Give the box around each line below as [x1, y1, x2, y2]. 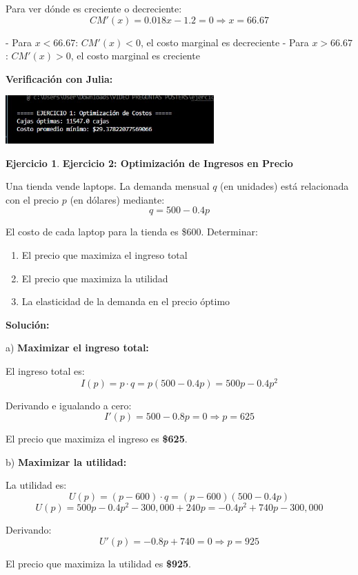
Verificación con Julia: [6, 71, 113, 86]
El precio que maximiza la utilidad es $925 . [6, 556, 191, 570]
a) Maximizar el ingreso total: [6, 340, 149, 355]
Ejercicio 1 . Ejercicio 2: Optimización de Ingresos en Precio [6, 155, 293, 170]
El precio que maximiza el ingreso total [21, 247, 188, 262]
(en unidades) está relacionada [220, 179, 349, 193]
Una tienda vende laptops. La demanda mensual [6, 179, 210, 193]
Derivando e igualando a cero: [6, 398, 132, 412]
